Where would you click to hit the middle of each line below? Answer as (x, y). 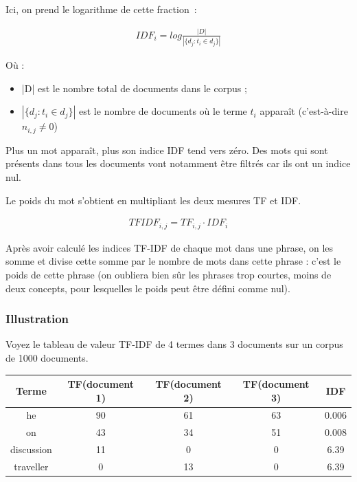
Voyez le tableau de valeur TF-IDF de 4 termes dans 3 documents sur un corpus (174, 344)
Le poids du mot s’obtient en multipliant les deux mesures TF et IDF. (153, 200)
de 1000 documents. (47, 357)
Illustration (37, 319)
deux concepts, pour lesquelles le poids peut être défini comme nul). (148, 288)
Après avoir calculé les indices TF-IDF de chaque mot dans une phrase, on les (170, 247)
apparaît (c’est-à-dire (304, 111)
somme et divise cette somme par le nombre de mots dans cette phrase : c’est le (173, 261)
